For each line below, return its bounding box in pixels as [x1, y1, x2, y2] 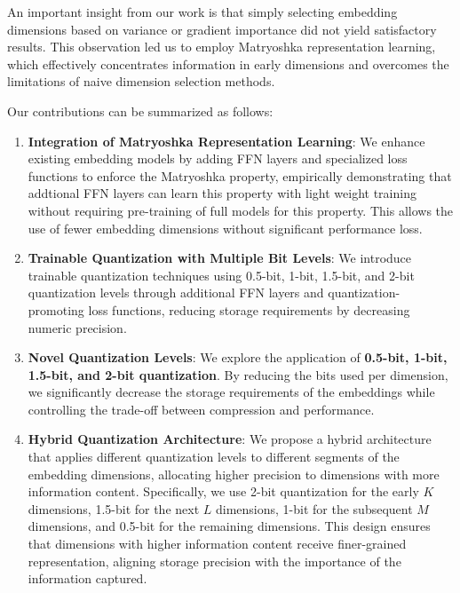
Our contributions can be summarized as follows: [7, 101, 274, 120]
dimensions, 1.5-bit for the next [28, 499, 200, 518]
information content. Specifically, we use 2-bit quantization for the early [28, 482, 419, 501]
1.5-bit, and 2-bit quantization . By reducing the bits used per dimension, [28, 365, 448, 383]
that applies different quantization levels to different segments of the [28, 447, 400, 466]
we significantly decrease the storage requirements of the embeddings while [28, 383, 435, 401]
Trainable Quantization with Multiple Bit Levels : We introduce [28, 249, 412, 267]
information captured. [28, 569, 147, 588]
